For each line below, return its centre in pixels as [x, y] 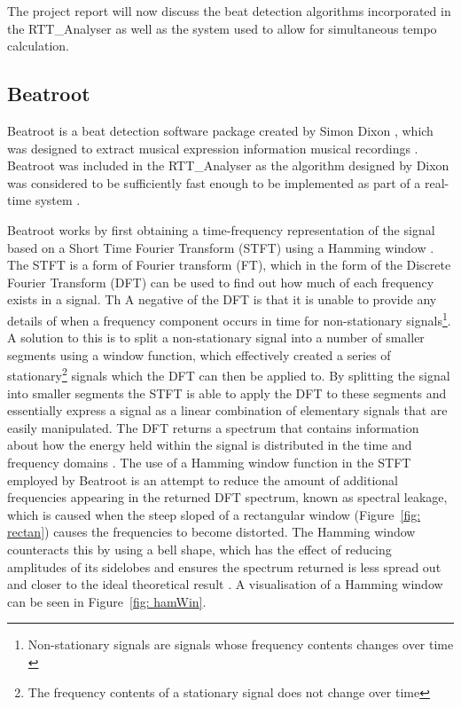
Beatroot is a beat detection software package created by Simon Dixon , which [220, 130]
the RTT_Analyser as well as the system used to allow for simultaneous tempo [222, 28]
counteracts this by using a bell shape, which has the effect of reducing [199, 549]
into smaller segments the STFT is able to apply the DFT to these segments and [227, 393]
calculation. [39, 46]
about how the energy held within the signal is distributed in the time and [210, 445]
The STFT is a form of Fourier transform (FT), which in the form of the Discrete [229, 265]
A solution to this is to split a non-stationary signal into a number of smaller [216, 338]
